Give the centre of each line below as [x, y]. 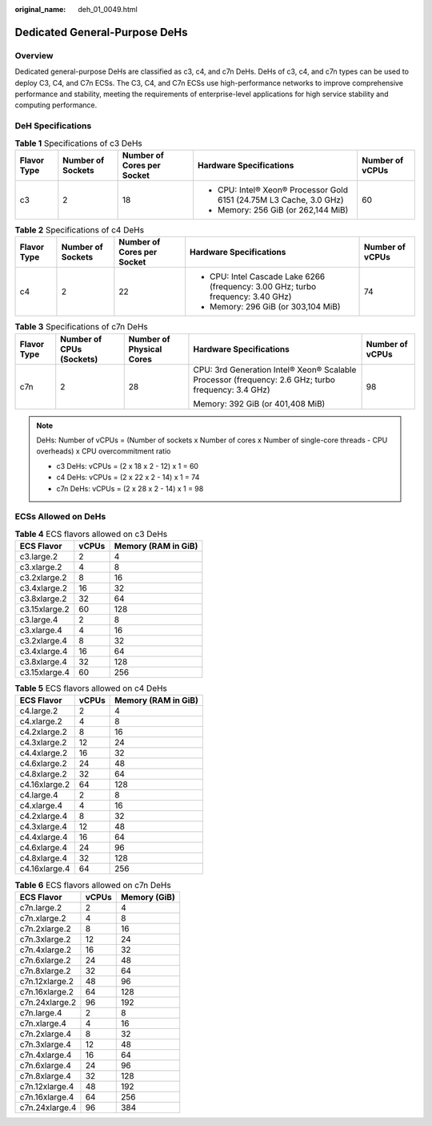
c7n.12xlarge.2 [46, 981]
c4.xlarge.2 [41, 721]
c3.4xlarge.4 [44, 652]
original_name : [40, 9]
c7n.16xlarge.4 [47, 1096]
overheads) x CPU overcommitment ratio [104, 451]
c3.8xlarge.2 [43, 599]
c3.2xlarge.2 [43, 578]
